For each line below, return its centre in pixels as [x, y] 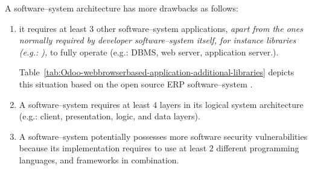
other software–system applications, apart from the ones [199, 28]
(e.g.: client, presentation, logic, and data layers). [110, 116]
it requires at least [53, 28]
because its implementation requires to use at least [113, 148]
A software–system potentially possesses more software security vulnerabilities [163, 136]
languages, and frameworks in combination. [99, 159]
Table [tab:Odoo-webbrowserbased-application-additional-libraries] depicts [157, 72]
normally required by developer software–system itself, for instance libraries [158, 40]
